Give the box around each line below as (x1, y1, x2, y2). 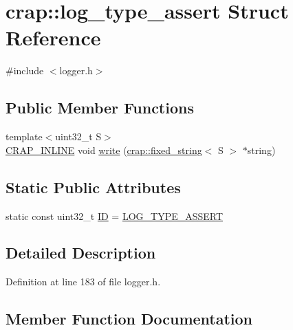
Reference (6, 23, 101, 52)
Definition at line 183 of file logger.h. (6, 274, 161, 289)
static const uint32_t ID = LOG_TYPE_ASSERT (6, 208, 224, 223)
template (6, 129, 43, 144)
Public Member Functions (6, 97, 194, 118)
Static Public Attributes (6, 176, 181, 197)
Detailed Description (6, 242, 156, 263)
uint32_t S (55, 129, 102, 144)
